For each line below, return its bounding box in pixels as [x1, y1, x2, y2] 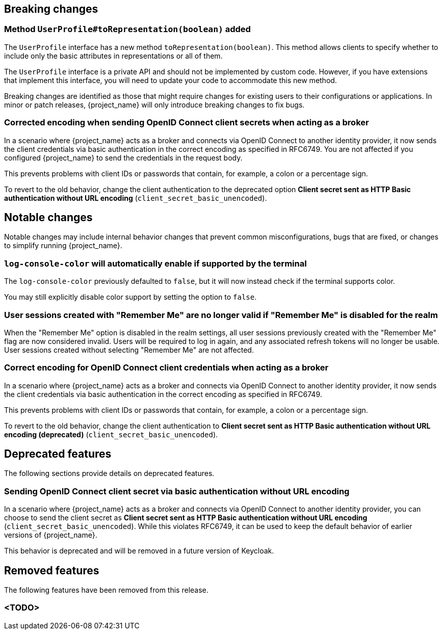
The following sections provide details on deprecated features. [4, 469, 215, 478]
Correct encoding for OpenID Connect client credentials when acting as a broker [4, 362, 329, 373]
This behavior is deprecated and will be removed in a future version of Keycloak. [4, 546, 274, 556]
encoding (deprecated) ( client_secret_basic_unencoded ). [4, 430, 218, 439]
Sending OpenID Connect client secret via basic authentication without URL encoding [4, 486, 350, 496]
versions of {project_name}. [4, 531, 97, 540]
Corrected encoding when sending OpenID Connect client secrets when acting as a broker [4, 117, 369, 128]
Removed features [4, 564, 99, 577]
